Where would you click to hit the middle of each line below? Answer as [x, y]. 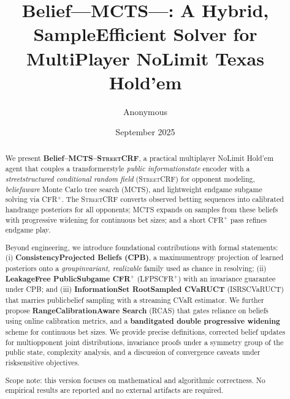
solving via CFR [31, 199]
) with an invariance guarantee [227, 278]
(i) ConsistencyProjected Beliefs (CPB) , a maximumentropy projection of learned [144, 258]
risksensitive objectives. [42, 363]
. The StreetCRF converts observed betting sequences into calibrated [173, 199]
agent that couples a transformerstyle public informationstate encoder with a [128, 169]
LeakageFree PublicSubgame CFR [68, 278]
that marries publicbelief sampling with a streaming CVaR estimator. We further [135, 300]
